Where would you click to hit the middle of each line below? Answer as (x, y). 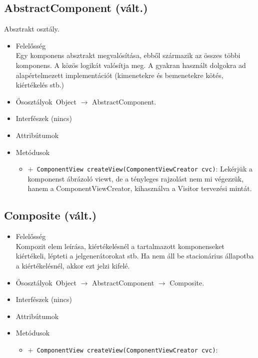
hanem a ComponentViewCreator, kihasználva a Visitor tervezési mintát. (140, 188)
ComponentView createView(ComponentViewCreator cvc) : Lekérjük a (144, 169)
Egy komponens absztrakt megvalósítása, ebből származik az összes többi (128, 55)
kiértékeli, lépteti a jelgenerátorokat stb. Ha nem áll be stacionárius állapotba (135, 256)
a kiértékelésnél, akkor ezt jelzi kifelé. (73, 265)
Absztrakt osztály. (32, 29)
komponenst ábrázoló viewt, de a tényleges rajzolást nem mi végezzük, (136, 178)
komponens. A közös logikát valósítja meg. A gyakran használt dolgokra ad (131, 65)
